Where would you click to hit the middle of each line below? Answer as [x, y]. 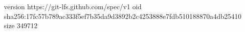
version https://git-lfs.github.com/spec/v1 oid [73, 6]
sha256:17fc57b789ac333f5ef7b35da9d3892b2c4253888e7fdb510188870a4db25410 [123, 16]
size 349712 [21, 25]
